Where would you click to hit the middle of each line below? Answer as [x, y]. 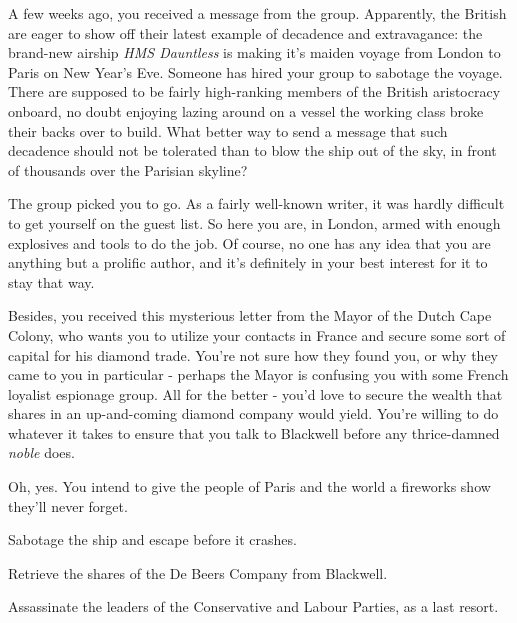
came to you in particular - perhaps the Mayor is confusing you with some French [258, 374]
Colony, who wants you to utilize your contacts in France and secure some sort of [257, 334]
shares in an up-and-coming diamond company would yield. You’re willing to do [253, 413]
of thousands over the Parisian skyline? [128, 169]
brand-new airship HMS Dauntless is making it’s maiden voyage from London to [254, 52]
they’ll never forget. [68, 505]
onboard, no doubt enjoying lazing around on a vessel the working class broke [246, 110]
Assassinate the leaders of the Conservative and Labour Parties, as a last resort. [253, 606]
